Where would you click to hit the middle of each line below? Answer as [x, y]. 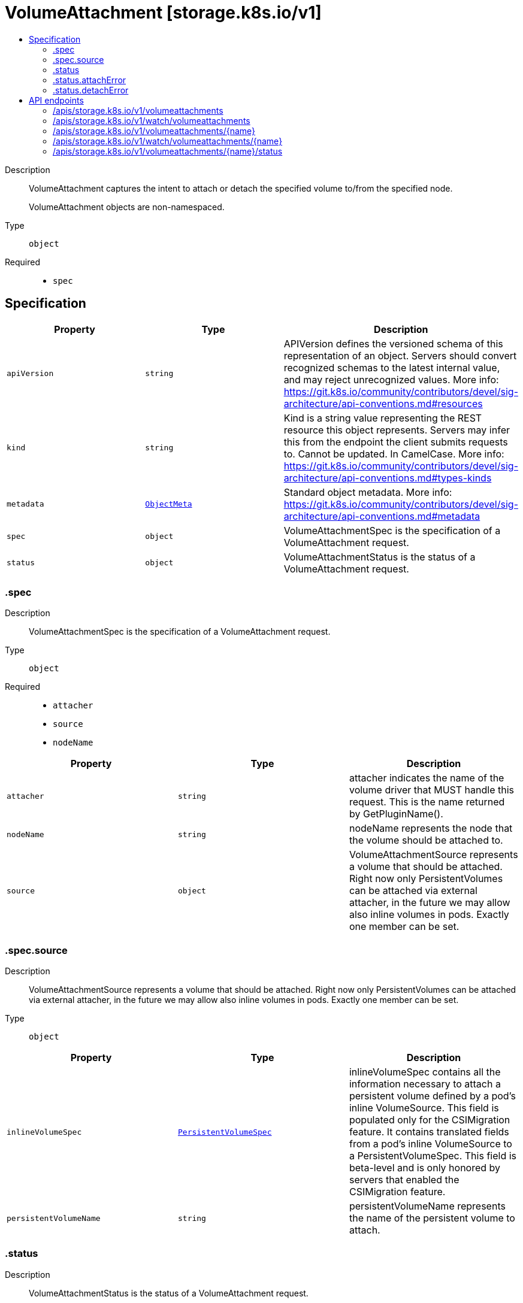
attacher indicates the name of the [427, 778]
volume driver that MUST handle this [432, 790]
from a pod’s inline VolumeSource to [430, 1144]
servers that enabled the [404, 1180]
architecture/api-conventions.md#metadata [382, 516]
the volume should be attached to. [426, 840]
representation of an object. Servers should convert [400, 355]
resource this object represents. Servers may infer [397, 430]
